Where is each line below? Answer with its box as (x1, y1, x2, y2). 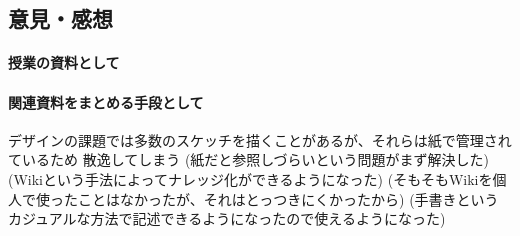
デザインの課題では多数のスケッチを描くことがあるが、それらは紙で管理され (8, 129, 512, 150)
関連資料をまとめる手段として (8, 91, 204, 112)
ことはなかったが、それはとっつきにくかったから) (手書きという (77, 188, 499, 209)
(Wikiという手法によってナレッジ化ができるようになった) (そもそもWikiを (8, 168, 493, 189)
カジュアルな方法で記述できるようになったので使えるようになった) (8, 208, 446, 229)
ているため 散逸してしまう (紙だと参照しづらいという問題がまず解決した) (8, 149, 489, 170)
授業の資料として (8, 52, 120, 73)
